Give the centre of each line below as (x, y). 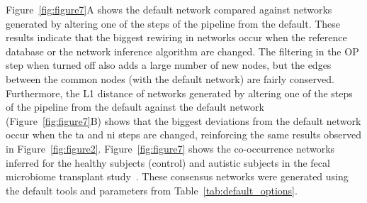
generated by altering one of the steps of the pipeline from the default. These (173, 23)
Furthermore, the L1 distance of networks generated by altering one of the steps (179, 93)
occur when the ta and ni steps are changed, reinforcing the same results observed (183, 135)
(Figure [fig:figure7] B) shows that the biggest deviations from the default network (183, 120)
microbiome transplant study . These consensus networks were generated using (177, 176)
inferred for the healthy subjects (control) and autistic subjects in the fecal (168, 162)
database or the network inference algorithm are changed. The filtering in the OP (182, 51)
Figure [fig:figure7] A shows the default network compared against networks (169, 9)
